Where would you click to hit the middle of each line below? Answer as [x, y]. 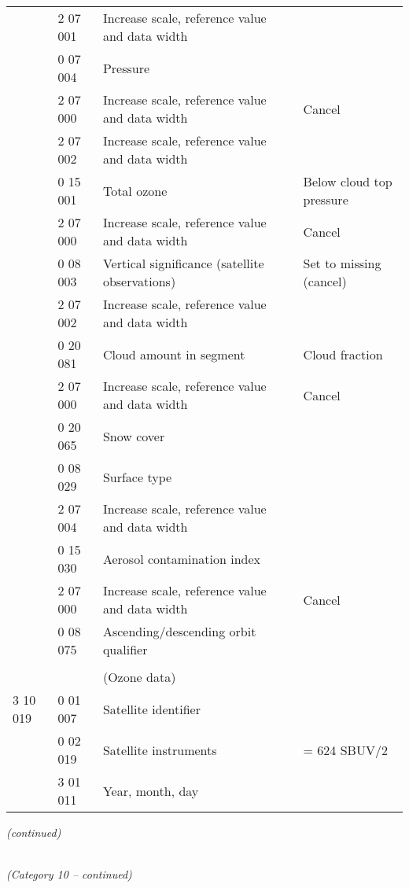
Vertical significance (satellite [183, 263]
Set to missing [342, 263]
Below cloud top [348, 181]
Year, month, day [151, 790]
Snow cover [134, 436]
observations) [139, 281]
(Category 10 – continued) [69, 874]
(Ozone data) [139, 677]
